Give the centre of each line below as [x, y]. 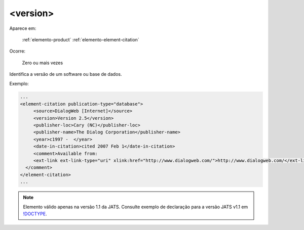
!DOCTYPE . [35, 214]
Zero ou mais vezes [43, 63]
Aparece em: [23, 28]
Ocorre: [17, 51]
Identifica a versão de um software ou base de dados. [66, 74]
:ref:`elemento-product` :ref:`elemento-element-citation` [81, 39]
